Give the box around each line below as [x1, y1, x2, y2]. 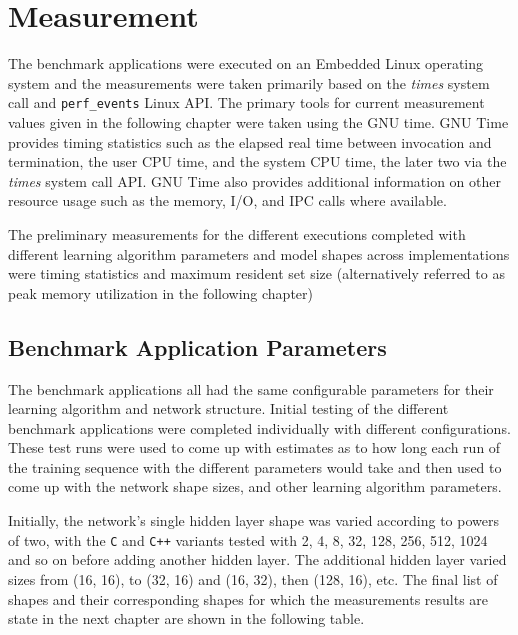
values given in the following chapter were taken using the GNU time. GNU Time [8, 111, 509, 132]
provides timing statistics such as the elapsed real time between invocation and [8, 131, 492, 152]
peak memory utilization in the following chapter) [8, 282, 313, 303]
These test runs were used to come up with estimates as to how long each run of [8, 437, 501, 458]
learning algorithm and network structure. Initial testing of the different [8, 398, 449, 419]
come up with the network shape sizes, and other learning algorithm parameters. [8, 476, 502, 497]
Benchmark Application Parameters [8, 331, 387, 362]
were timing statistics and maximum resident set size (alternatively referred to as [8, 263, 505, 284]
